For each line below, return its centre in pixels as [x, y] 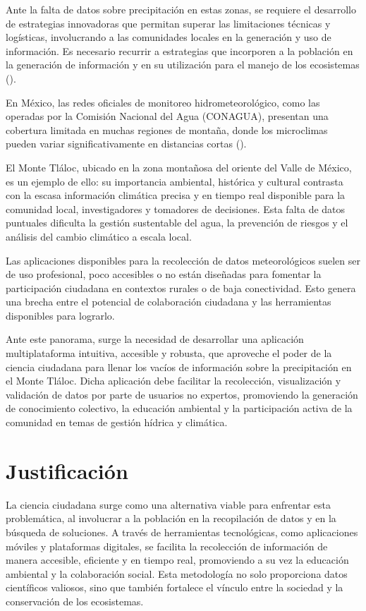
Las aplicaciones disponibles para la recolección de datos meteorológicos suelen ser [183, 260]
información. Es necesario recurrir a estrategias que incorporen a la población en [179, 50]
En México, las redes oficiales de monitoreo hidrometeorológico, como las [163, 102]
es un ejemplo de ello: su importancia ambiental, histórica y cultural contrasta [175, 181]
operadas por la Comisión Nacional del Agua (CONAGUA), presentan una [167, 116]
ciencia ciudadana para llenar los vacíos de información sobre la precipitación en [179, 367]
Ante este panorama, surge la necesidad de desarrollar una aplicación [155, 339]
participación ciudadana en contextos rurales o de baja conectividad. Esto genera [181, 288]
